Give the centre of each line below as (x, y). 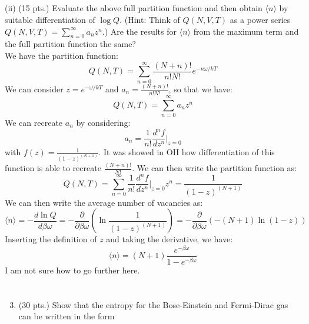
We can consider (34, 89)
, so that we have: (200, 89)
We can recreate (34, 122)
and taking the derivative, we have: (170, 239)
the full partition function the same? (70, 44)
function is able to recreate (53, 168)
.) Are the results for (139, 31)
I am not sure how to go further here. (72, 270)
